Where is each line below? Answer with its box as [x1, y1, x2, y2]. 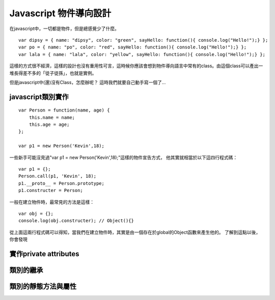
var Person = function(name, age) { [18, 107, 110, 113]
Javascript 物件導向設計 [9, 8, 112, 19]
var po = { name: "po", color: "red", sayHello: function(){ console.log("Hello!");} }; [18, 44, 247, 50]
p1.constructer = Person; [18, 187, 84, 194]
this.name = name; [29, 115, 75, 120]
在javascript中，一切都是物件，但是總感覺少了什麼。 [9, 25, 120, 32]
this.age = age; [29, 122, 70, 127]
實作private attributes [9, 250, 79, 258]
